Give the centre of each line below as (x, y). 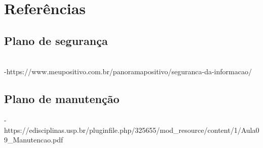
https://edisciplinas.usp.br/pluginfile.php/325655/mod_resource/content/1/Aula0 (132, 130)
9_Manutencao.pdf (34, 140)
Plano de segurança (56, 40)
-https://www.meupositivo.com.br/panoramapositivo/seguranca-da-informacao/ (128, 71)
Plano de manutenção (62, 99)
